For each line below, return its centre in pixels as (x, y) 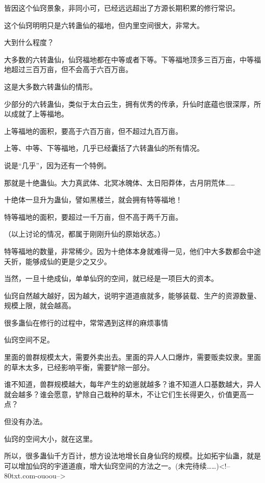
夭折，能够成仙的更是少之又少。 (58, 261)
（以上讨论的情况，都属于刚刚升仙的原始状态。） (84, 234)
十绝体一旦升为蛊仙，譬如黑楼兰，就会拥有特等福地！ (93, 200)
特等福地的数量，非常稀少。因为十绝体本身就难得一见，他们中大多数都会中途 (132, 251)
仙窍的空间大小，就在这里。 (50, 438)
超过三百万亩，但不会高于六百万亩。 (72, 69)
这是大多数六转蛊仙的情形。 (50, 86)
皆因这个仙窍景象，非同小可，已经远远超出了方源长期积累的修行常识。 (122, 8)
